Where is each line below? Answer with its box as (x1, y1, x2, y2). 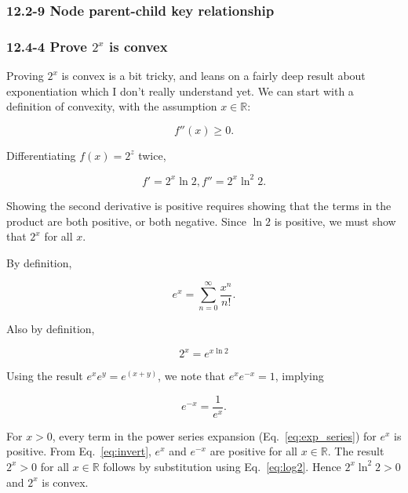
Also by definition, (6, 321, 95, 337)
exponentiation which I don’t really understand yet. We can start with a (6, 82, 354, 99)
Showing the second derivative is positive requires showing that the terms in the (6, 197, 392, 213)
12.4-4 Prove (6, 36, 87, 56)
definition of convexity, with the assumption (6, 98, 217, 114)
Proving (6, 67, 44, 84)
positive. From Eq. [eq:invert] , (6, 443, 151, 459)
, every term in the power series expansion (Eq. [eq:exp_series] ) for (52, 427, 377, 444)
